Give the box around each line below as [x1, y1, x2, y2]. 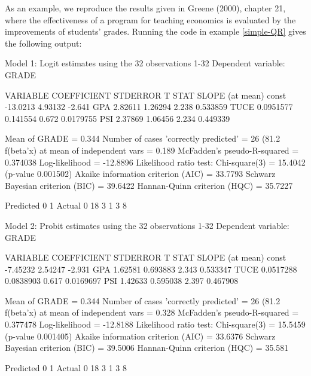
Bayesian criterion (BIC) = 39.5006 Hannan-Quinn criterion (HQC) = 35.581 [5, 341, 289, 354]
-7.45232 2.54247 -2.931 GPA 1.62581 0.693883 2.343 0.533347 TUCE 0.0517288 [5, 262, 297, 275]
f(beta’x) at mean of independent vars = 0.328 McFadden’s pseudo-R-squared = [5, 306, 299, 319]
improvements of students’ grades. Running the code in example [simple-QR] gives [5, 25, 306, 38]
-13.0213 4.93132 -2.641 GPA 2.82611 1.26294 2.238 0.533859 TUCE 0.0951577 [5, 100, 293, 113]
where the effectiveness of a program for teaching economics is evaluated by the [5, 13, 296, 26]
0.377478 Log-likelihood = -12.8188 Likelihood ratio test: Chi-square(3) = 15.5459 [5, 318, 306, 331]
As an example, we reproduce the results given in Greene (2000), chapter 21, [5, 2, 286, 14]
